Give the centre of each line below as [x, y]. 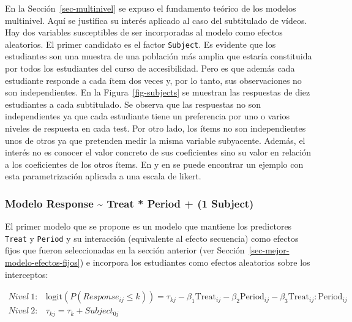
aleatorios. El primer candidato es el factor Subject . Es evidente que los [140, 44]
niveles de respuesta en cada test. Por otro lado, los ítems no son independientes [155, 128]
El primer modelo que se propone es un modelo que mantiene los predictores [148, 226]
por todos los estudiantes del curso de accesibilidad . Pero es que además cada [150, 68]
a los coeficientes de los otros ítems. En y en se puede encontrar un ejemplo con [154, 164]
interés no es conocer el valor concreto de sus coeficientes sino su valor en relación [158, 152]
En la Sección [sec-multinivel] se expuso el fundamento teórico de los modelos [151, 8]
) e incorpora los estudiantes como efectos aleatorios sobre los [195, 262]
